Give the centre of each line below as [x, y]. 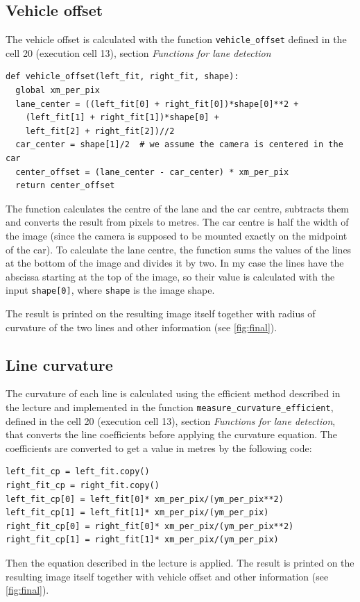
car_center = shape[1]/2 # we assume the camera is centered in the [179, 145]
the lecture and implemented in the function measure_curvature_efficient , [170, 407]
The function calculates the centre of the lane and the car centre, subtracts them [178, 208]
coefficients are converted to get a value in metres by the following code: [159, 448]
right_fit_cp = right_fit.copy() [83, 486]
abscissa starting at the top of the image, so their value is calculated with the [170, 276]
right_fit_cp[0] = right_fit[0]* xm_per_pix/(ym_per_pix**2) [150, 526]
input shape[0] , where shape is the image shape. [110, 290]
